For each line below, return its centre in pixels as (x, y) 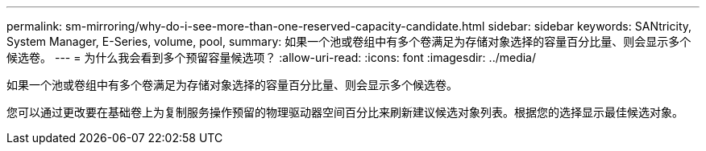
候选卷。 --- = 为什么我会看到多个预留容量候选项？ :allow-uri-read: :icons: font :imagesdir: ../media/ (272, 57)
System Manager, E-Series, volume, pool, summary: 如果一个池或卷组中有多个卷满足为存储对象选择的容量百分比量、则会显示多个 (349, 41)
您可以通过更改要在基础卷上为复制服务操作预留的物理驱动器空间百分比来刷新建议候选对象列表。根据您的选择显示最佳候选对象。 (345, 112)
